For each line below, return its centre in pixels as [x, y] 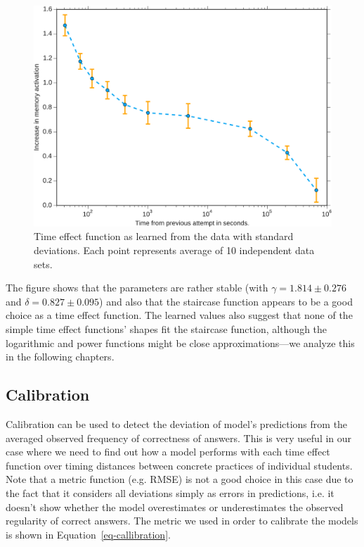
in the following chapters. [60, 357]
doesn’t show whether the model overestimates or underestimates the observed [175, 507]
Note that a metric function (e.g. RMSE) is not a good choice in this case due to [180, 479]
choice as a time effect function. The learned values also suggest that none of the [179, 315]
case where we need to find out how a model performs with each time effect [168, 452]
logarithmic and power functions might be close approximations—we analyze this [180, 342]
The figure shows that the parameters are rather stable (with [137, 288]
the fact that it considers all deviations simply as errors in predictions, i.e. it [170, 492]
